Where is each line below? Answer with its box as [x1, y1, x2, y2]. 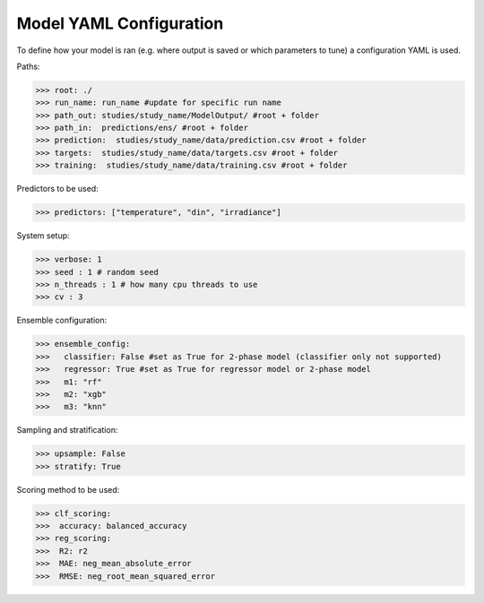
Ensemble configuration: [16, 314, 108, 326]
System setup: [16, 230, 71, 241]
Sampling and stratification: [16, 425, 118, 435]
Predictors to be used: [16, 184, 99, 194]
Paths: [16, 61, 40, 72]
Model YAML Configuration [16, 13, 224, 33]
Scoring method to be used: [16, 484, 120, 495]
